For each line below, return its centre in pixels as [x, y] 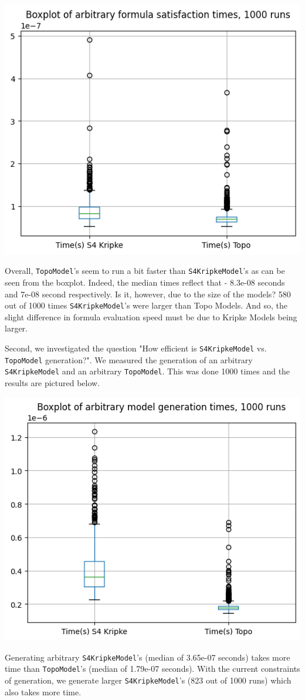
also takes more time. [43, 691]
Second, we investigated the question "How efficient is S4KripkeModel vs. [136, 348]
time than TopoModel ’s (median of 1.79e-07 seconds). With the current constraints [152, 669]
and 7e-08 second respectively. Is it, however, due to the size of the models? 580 [148, 294]
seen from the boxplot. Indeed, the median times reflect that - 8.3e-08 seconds [145, 282]
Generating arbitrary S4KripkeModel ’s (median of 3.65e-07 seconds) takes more [148, 657]
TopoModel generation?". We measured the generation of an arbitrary [129, 359]
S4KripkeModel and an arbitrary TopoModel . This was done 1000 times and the [148, 371]
